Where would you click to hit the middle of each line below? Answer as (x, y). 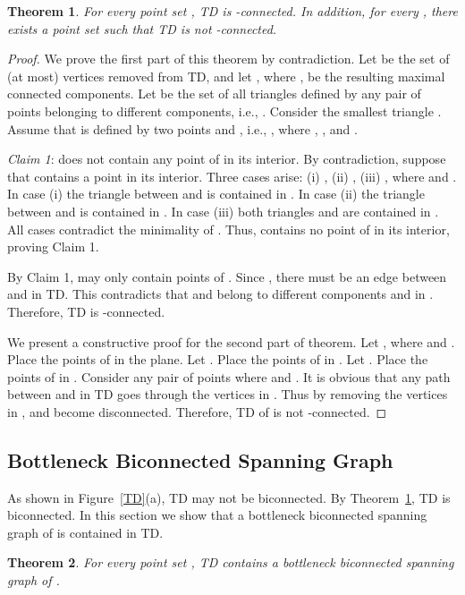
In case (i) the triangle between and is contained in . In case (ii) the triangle (216, 194)
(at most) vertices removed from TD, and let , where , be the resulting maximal (226, 76)
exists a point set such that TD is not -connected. (142, 28)
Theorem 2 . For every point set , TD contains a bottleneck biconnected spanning (231, 562)
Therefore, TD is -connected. (86, 311)
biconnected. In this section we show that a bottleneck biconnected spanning (217, 515)
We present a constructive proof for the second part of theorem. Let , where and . (231, 341)
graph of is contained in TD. (85, 532)
